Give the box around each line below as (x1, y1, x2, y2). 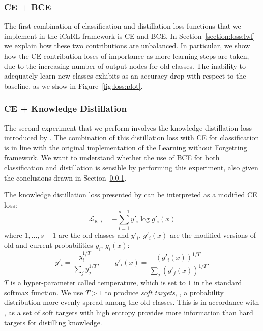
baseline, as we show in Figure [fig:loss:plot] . (4, 80, 143, 91)
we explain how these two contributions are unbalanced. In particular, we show (4, 40, 250, 51)
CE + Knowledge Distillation (4, 102, 127, 115)
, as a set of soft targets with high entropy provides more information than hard (4, 307, 253, 318)
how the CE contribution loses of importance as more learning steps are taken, (4, 50, 249, 61)
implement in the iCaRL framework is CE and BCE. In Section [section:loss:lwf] (4, 30, 255, 41)
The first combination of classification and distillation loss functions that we (4, 20, 241, 31)
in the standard (193, 277, 242, 288)
